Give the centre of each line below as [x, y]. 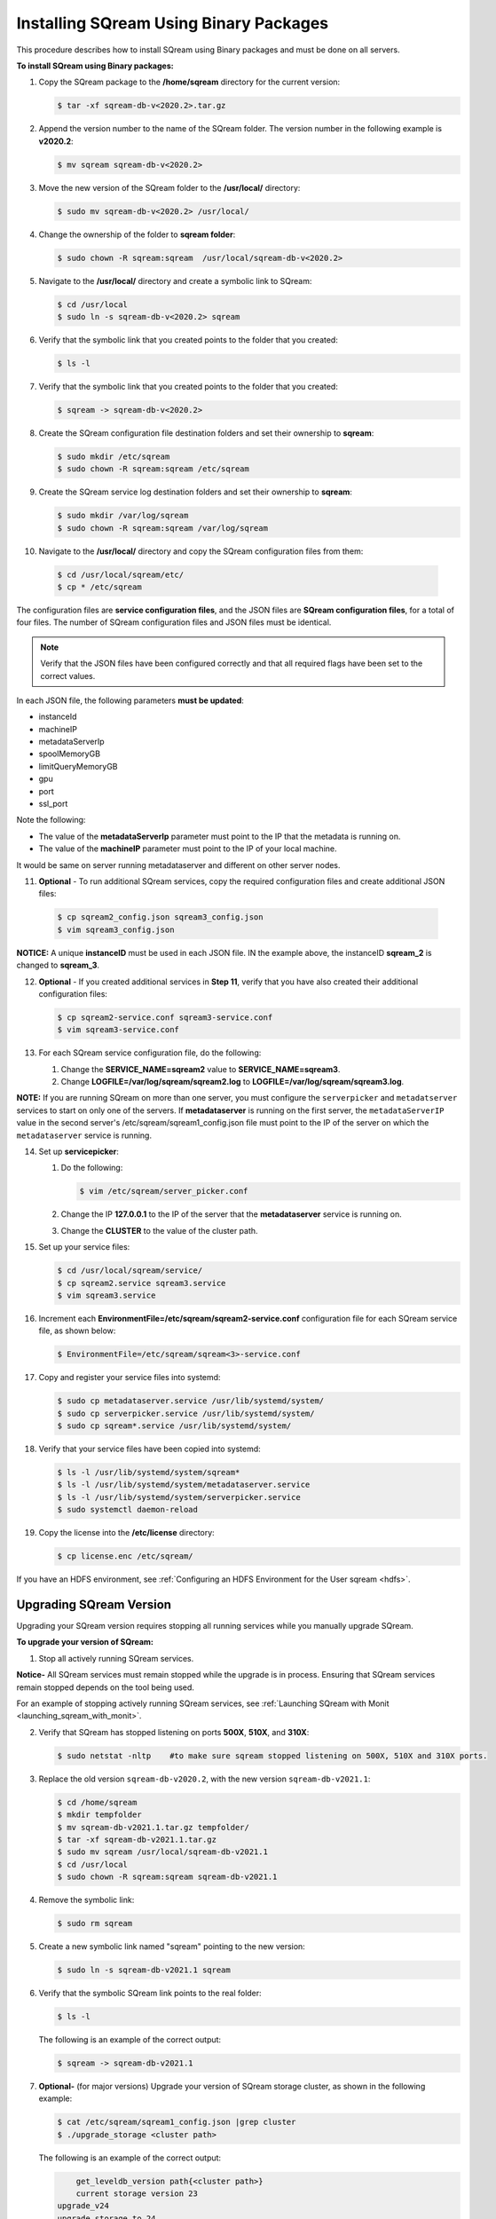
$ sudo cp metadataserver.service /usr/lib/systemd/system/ [191, 1401]
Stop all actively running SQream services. [116, 1658]
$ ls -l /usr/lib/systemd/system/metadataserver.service [184, 1485]
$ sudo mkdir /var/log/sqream [123, 516]
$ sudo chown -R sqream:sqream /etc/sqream [154, 469]
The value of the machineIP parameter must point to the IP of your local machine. [188, 849]
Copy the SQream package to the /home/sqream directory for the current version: [189, 82]
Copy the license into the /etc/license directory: [126, 1533]
